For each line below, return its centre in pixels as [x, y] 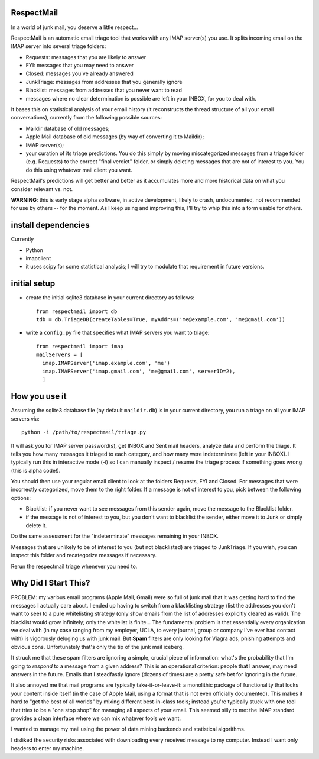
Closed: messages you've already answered [79, 73]
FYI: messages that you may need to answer [80, 66]
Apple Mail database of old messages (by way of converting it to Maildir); [115, 137]
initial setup [33, 284]
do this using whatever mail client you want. [79, 170]
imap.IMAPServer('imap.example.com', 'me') [106, 363]
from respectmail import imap [80, 346]
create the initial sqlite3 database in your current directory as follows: [110, 298]
